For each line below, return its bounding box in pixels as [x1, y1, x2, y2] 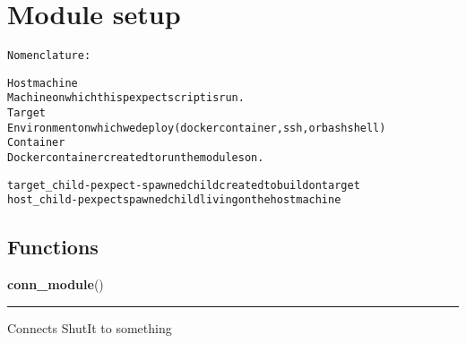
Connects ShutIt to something [7, 318, 172, 337]
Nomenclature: [7, 49, 91, 63]
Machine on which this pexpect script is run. [7, 91, 245, 105]
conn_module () [7, 275, 104, 294]
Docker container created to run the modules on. [7, 151, 264, 165]
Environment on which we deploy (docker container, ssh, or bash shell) [7, 121, 386, 134]
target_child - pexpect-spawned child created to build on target [7, 178, 360, 192]
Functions [7, 233, 99, 261]
